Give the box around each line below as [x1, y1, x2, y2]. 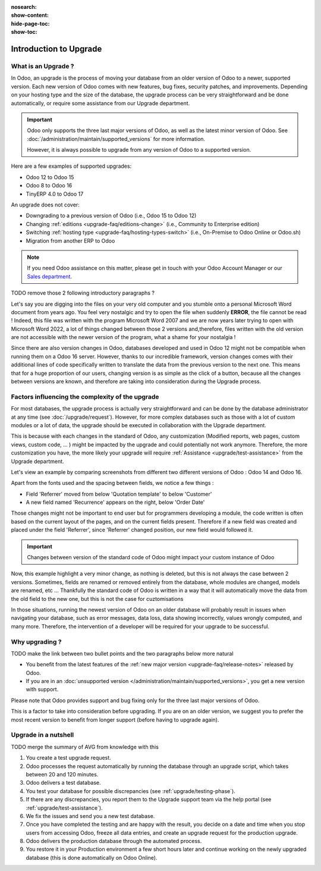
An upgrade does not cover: [11, 201, 80, 208]
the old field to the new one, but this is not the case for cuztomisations [11, 595, 184, 602]
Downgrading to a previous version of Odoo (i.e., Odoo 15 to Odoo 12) [26, 212, 197, 220]
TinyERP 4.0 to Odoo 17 [26, 190, 84, 198]
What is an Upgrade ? [11, 62, 74, 70]
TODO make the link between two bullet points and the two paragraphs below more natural [11, 650, 234, 657]
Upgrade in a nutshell [11, 731, 74, 739]
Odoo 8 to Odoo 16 [26, 182, 73, 189]
